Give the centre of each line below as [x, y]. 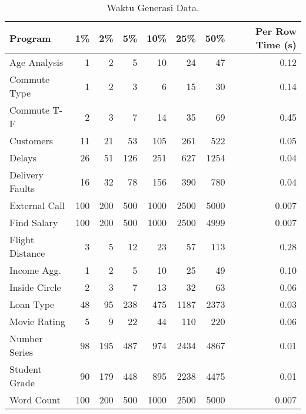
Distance [27, 253]
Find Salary [34, 222]
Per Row [276, 31]
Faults [22, 188]
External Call [37, 205]
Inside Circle [35, 287]
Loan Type [32, 304]
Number [26, 338]
